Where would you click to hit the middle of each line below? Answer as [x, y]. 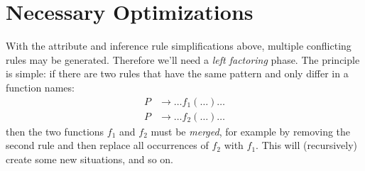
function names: [40, 87]
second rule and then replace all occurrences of [107, 145]
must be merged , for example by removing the [251, 131]
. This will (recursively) [307, 145]
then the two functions [55, 131]
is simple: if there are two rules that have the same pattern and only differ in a [177, 73]
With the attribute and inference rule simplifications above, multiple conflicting [179, 46]
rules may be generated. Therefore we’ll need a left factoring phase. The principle [183, 59]
